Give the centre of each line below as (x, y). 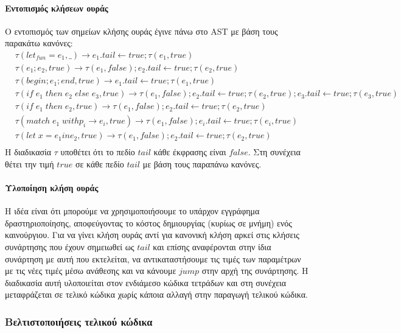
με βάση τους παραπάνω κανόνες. (202, 163)
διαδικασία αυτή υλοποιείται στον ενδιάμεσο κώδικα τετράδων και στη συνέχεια (146, 282)
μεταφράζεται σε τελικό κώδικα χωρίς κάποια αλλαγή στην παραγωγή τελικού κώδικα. (156, 294)
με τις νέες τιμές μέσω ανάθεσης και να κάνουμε (91, 271)
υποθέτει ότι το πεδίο (98, 152)
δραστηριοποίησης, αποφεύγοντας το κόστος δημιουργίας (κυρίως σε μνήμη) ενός (148, 223)
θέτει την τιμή (30, 163)
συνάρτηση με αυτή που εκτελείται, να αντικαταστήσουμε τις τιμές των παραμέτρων (153, 258)
